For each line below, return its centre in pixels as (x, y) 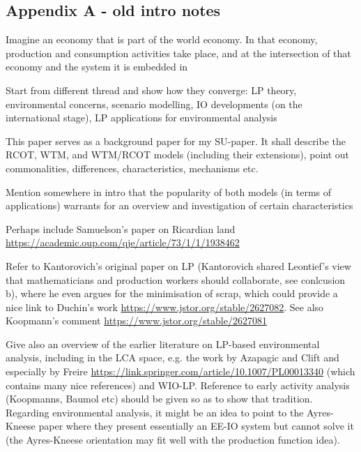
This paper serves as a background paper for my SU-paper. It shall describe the (176, 141)
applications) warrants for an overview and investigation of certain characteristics (179, 205)
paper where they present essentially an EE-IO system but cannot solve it (196, 426)
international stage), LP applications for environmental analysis (141, 118)
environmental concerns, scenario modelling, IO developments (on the (154, 104)
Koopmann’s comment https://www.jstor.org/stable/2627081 (136, 321)
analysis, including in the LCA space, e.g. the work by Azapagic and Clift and (172, 357)
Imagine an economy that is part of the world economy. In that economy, (162, 39)
